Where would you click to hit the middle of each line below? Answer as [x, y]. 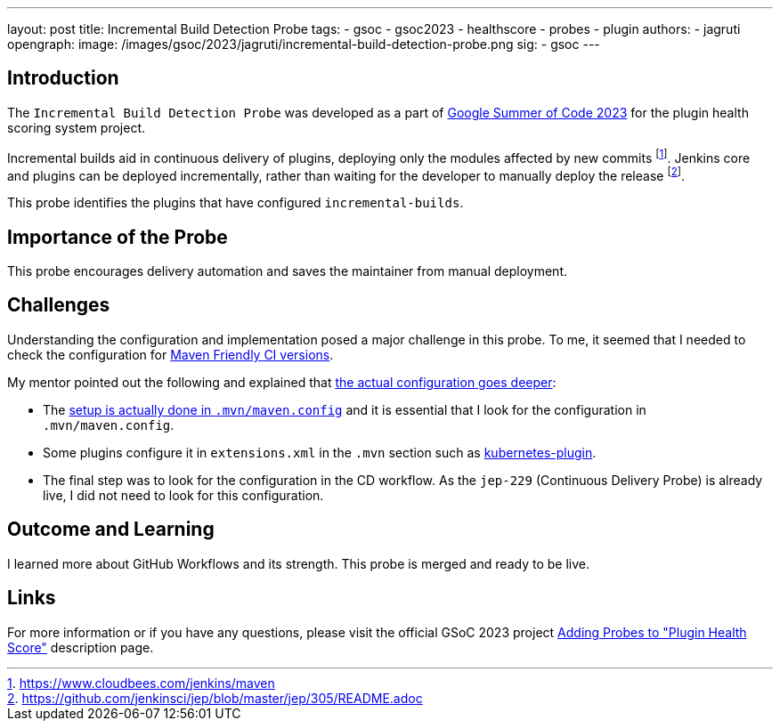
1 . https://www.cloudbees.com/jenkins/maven [141, 683]
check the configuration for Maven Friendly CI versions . [171, 354]
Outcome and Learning [111, 530]
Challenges [59, 305]
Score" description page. [81, 647]
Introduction [63, 78]
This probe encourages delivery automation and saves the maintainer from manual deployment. [288, 271]
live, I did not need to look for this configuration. [183, 495]
